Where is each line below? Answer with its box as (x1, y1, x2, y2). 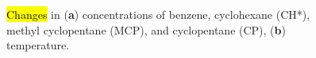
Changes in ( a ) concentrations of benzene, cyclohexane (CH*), (6, 6, 310, 22)
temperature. (6, 37, 70, 53)
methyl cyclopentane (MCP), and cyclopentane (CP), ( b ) (6, 21, 286, 38)
